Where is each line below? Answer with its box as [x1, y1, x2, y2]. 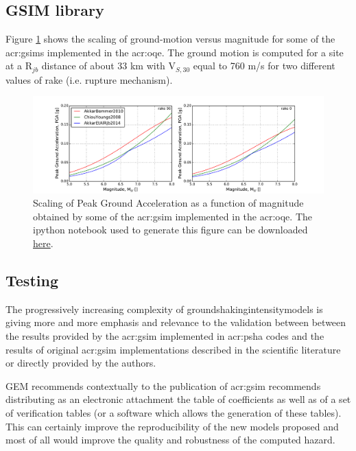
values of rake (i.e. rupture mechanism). [5, 72, 173, 86]
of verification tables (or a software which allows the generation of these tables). [5, 405, 342, 419]
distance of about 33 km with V [41, 58, 176, 73]
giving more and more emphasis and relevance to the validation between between [5, 315, 346, 329]
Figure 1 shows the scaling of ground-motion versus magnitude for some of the [5, 32, 335, 46]
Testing [5, 269, 58, 290]
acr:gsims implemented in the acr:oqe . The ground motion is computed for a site [5, 45, 344, 59]
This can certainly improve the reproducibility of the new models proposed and [5, 419, 339, 433]
